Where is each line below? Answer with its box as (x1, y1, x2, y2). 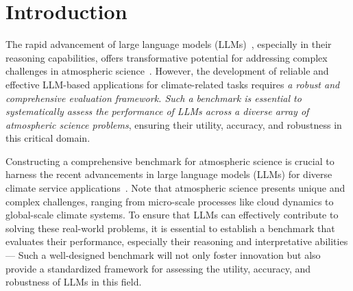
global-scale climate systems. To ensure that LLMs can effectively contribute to (5, 207, 339, 222)
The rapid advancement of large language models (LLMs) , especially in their (5, 37, 332, 51)
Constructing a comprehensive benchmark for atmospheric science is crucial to (5, 153, 334, 168)
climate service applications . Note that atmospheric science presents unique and (5, 181, 345, 195)
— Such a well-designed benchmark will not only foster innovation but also (5, 248, 321, 262)
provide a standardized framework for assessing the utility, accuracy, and (5, 261, 311, 275)
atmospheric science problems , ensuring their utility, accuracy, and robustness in (5, 117, 342, 131)
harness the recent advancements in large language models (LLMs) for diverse (5, 167, 332, 181)
